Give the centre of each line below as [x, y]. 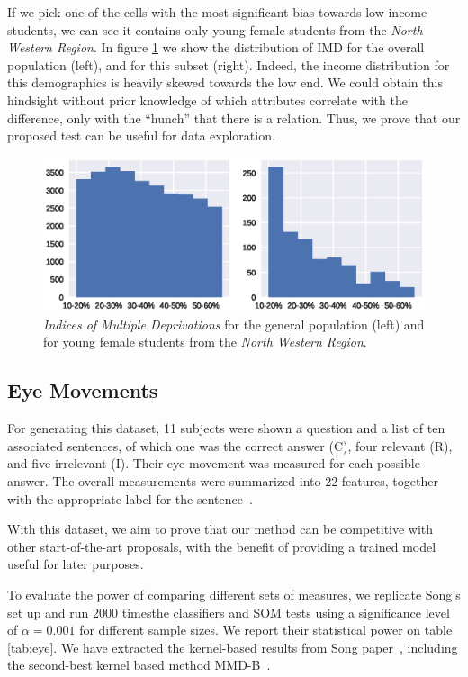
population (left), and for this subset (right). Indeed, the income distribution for [229, 64]
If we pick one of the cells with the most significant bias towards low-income [217, 12]
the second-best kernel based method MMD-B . [139, 665]
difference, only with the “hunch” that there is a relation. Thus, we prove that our [234, 117]
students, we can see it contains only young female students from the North [215, 29]
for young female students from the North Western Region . [205, 342]
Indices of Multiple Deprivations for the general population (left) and [234, 324]
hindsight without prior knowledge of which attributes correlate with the [207, 99]
